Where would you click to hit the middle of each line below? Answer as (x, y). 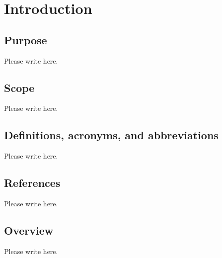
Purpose (26, 40)
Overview (29, 230)
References (32, 183)
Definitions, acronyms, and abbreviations (111, 135)
